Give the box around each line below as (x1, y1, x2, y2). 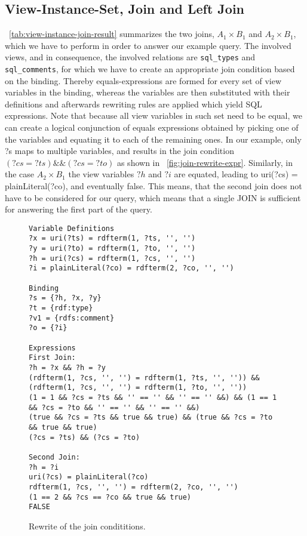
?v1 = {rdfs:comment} (29, 313, 115, 322)
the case (5, 168, 35, 180)
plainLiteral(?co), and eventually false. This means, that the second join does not (5, 180, 302, 192)
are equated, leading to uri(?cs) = (174, 168, 298, 180)
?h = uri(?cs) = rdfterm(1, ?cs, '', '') (29, 254, 196, 263)
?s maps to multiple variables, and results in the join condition (5, 144, 234, 157)
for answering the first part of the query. (5, 203, 152, 215)
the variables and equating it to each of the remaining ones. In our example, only (5, 133, 302, 145)
